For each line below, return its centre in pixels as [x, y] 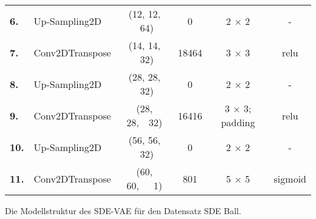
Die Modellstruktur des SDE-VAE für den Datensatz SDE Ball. [123, 211]
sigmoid [290, 178]
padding [238, 122]
